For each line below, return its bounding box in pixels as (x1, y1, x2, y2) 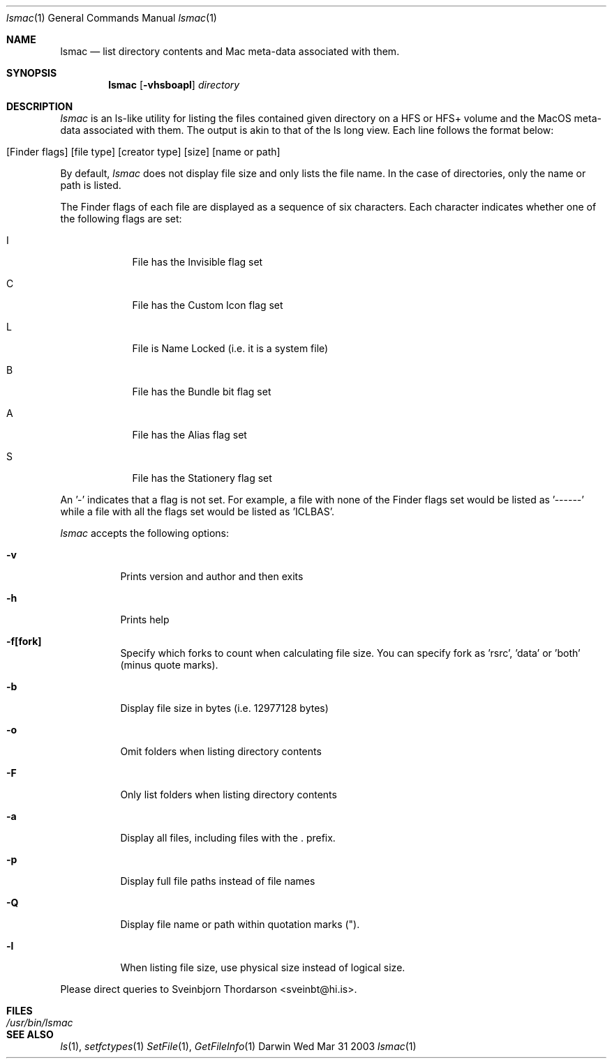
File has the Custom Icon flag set (132, 299, 283, 311)
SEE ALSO (6, 1028, 54, 1040)
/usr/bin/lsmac (6, 1017, 73, 1028)
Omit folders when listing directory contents (120, 745, 322, 757)
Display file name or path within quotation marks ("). (120, 918, 360, 930)
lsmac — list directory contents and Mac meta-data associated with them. (60, 45, 400, 57)
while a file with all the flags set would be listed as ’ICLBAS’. (60, 506, 335, 517)
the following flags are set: (60, 213, 182, 225)
